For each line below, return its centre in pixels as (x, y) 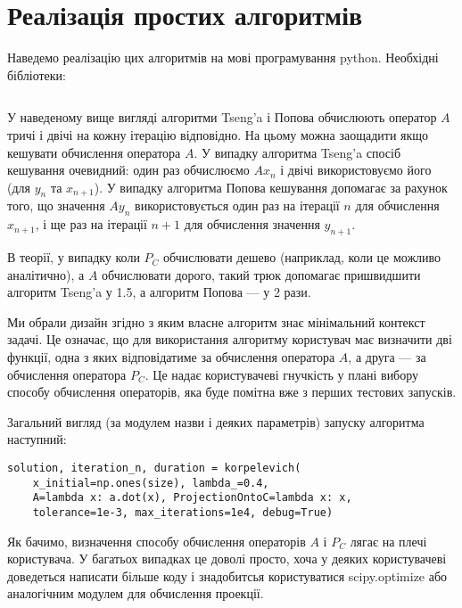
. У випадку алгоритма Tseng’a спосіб (297, 152)
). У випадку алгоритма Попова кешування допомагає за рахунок (271, 187)
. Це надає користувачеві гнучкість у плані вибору (282, 374)
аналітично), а (46, 274)
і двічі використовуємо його (356, 170)
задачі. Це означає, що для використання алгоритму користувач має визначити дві (230, 339)
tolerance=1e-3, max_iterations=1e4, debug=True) (183, 512)
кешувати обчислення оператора (94, 152)
